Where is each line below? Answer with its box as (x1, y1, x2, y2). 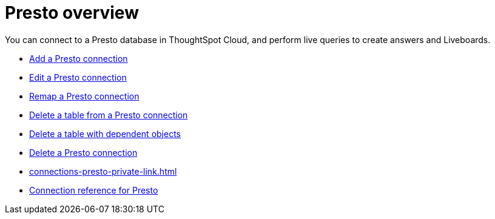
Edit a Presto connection (29, 72, 127, 83)
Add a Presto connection (29, 53, 128, 64)
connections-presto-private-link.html (29, 166, 177, 177)
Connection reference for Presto (29, 184, 158, 195)
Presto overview (5, 2, 139, 23)
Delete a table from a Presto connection (29, 109, 188, 120)
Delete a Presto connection (29, 147, 138, 158)
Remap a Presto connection (29, 90, 140, 101)
